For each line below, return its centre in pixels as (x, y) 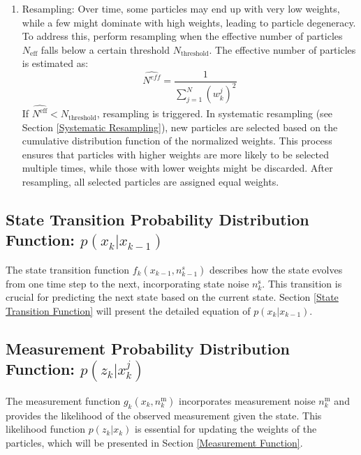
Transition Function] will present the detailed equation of (128, 310)
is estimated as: (55, 63)
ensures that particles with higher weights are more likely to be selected (175, 154)
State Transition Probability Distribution (157, 219)
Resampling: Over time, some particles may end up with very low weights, (181, 8)
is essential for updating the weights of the (226, 429)
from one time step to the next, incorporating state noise (127, 283)
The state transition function (68, 269)
